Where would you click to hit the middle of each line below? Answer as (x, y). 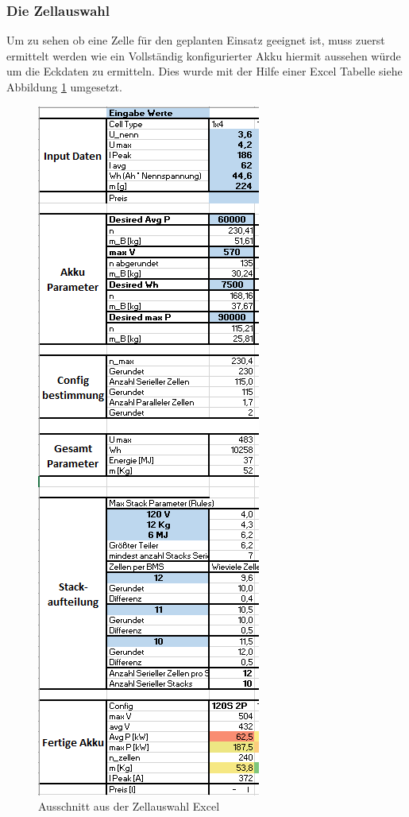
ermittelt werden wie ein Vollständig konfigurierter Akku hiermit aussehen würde (204, 55)
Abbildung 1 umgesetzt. (64, 87)
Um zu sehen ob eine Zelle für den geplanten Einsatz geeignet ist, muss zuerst (196, 40)
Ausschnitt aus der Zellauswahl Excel (129, 806)
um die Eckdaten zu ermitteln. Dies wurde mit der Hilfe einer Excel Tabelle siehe (204, 71)
